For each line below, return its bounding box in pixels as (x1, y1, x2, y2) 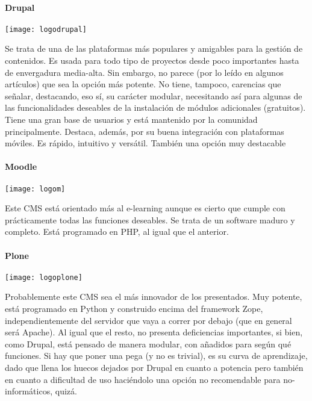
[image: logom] (5, 184, 66, 193)
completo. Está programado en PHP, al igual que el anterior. (5, 225, 229, 238)
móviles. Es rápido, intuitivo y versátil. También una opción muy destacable (5, 137, 286, 149)
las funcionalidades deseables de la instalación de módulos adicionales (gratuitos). (5, 101, 306, 114)
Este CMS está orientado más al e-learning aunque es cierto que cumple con (5, 202, 285, 214)
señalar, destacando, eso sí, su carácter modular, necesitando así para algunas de (5, 89, 302, 102)
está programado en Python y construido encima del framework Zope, (5, 302, 263, 315)
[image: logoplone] (5, 273, 83, 282)
